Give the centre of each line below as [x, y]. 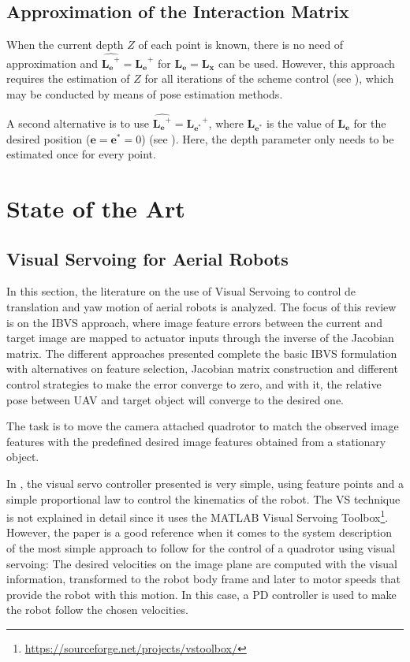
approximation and [52, 63]
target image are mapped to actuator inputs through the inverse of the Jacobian [200, 338]
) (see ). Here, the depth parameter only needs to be [268, 138]
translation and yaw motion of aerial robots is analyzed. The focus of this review [201, 306]
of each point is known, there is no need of [241, 45]
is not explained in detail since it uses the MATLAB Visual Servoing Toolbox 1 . [198, 516]
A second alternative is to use [78, 123]
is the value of [300, 123]
